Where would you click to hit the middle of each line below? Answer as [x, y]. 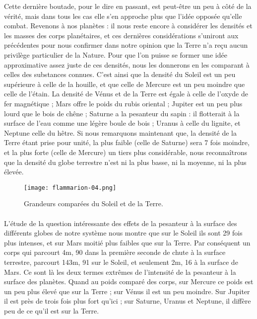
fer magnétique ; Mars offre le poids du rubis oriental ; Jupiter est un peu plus [123, 103]
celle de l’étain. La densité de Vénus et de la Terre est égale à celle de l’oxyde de [126, 94]
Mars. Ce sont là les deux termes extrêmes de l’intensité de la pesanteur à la [120, 272]
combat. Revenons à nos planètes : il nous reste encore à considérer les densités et [128, 26]
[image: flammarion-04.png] [70, 188]
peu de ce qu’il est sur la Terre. [52, 310]
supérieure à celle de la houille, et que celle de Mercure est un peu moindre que [125, 84]
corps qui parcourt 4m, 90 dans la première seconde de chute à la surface [115, 252]
